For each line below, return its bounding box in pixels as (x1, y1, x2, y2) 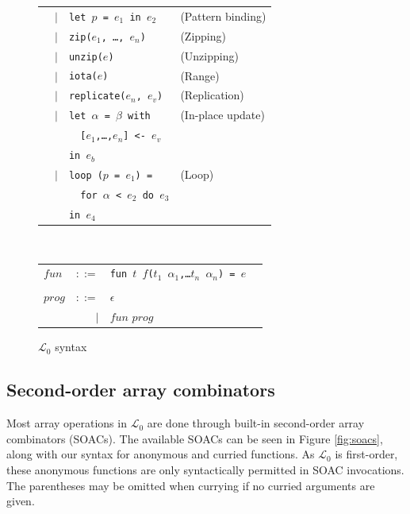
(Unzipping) (180, 47, 239, 64)
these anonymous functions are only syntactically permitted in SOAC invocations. (6, 461, 404, 477)
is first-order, (335, 446, 398, 462)
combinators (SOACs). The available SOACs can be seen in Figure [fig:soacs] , (6, 430, 383, 446)
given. (6, 493, 35, 509)
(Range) (180, 67, 220, 83)
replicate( (68, 91, 126, 102)
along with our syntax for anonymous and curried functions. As (6, 446, 315, 462)
